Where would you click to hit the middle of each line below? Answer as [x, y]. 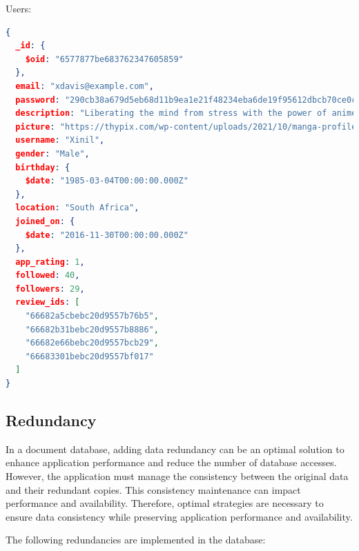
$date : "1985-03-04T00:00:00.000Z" [107, 181]
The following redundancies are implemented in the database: [136, 540]
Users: [19, 8]
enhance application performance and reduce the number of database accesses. [171, 462]
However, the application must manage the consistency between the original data [177, 476]
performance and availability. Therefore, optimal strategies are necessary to [165, 503]
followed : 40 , [48, 275]
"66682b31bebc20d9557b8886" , [92, 329]
